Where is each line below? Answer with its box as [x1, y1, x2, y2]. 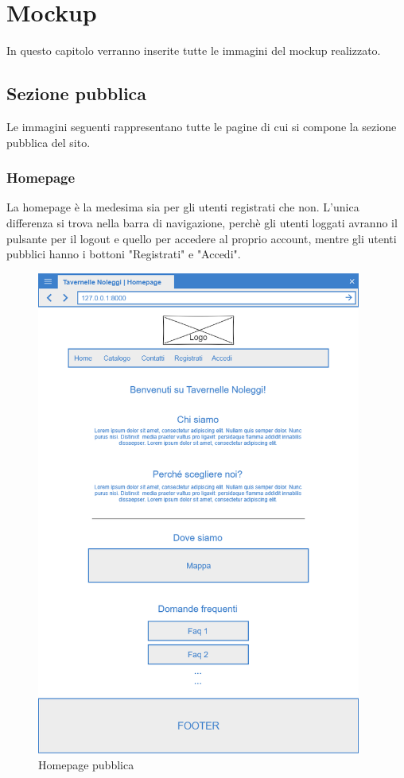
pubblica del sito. [6, 134, 91, 150]
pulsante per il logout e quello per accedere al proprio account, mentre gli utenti [6, 230, 397, 246]
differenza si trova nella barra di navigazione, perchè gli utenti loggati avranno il [6, 214, 398, 230]
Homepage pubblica [38, 757, 134, 773]
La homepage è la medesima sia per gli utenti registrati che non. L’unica [6, 199, 359, 215]
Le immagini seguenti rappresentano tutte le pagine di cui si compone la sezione [6, 118, 397, 134]
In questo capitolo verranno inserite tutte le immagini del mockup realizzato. [6, 42, 381, 59]
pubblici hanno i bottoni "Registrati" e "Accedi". [6, 246, 241, 262]
